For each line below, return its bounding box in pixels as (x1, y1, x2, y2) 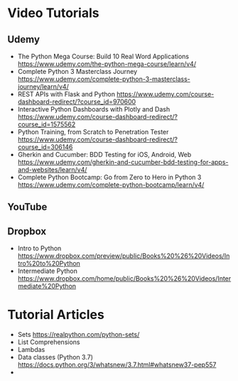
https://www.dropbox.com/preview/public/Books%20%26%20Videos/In (17, 252, 230, 260)
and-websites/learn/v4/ (17, 166, 87, 173)
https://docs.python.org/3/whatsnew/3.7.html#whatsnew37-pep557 (17, 360, 217, 369)
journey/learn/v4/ (17, 82, 69, 90)
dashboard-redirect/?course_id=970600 (17, 97, 136, 106)
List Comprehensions (17, 338, 80, 346)
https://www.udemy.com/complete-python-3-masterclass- (17, 75, 190, 83)
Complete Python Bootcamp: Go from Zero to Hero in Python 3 (17, 173, 202, 181)
